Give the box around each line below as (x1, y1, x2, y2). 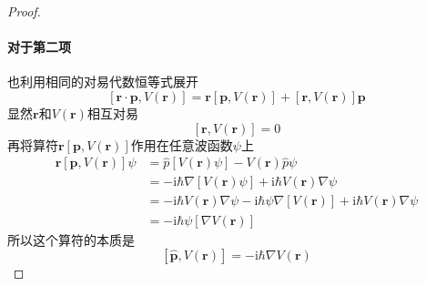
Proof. (7, 2, 41, 20)
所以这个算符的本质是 (7, 230, 135, 249)
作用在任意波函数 (130, 135, 233, 154)
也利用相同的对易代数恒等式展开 (7, 72, 198, 91)
